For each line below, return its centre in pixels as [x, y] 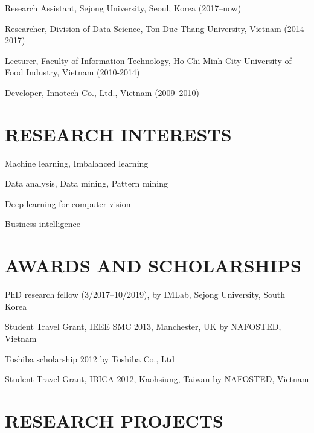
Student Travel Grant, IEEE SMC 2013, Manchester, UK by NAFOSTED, [143, 326]
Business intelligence [43, 224]
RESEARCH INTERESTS [118, 134]
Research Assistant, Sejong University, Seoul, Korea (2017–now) [123, 8]
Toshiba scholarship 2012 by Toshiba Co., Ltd [90, 358]
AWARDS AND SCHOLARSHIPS [153, 265]
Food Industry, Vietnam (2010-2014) [72, 72]
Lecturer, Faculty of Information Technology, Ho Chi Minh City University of [148, 60]
